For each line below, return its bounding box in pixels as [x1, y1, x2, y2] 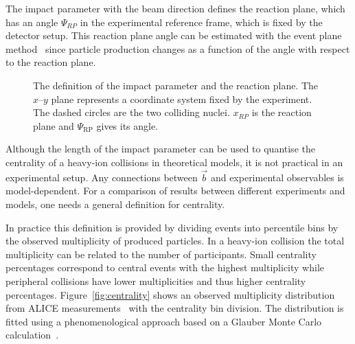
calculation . [5, 328, 59, 342]
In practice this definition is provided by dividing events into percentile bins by [5, 220, 339, 234]
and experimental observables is [210, 170, 344, 184]
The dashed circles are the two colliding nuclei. [33, 105, 230, 119]
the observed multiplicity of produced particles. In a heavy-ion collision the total [5, 233, 345, 248]
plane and [33, 118, 74, 133]
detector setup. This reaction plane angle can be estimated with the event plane [5, 28, 342, 43]
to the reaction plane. [5, 55, 96, 69]
